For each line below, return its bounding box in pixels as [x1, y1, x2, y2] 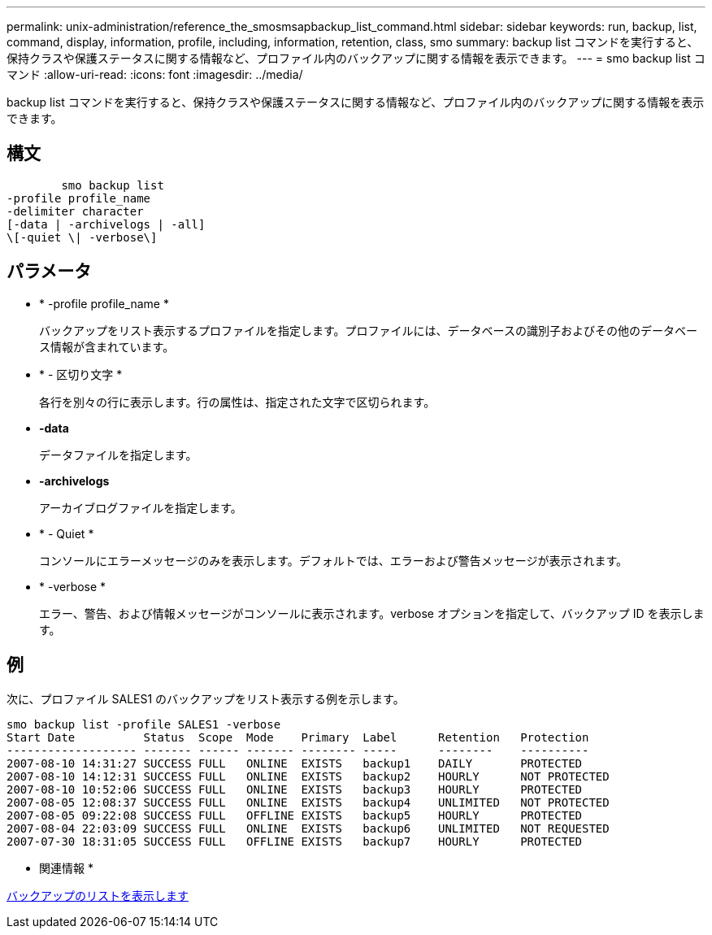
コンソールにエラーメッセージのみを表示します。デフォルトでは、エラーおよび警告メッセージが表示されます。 [39, 553, 628, 568]
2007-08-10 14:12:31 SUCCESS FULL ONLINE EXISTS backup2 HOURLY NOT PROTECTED [7, 769, 610, 783]
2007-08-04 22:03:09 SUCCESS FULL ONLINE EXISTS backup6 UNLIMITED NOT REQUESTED [7, 821, 610, 835]
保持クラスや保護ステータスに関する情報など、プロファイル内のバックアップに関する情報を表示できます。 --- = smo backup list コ [7, 51, 705, 65]
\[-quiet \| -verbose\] [7, 230, 158, 244]
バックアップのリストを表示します [7, 888, 189, 902]
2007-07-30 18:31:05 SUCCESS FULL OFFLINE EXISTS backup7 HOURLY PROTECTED [7, 834, 583, 848]
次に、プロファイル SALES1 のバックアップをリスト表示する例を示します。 [7, 691, 405, 706]
